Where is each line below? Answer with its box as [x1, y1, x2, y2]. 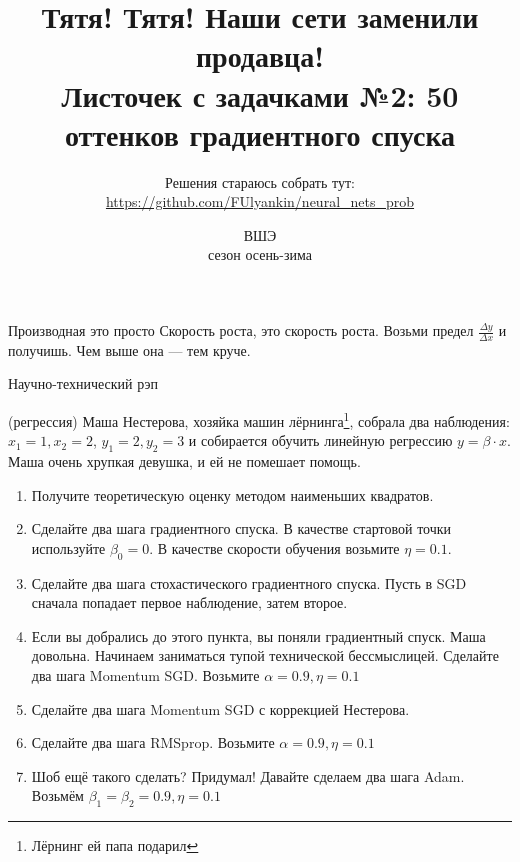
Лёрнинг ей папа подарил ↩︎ [31, 835, 199, 856]
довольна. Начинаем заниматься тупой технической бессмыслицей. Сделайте [31, 645, 499, 666]
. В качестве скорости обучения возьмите [149, 537, 400, 558]
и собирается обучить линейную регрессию [188, 430, 453, 451]
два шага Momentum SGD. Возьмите [31, 665, 260, 686]
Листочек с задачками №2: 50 [61, 74, 459, 115]
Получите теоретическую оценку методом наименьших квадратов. [31, 484, 434, 505]
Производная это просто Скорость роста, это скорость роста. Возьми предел [8, 320, 474, 341]
